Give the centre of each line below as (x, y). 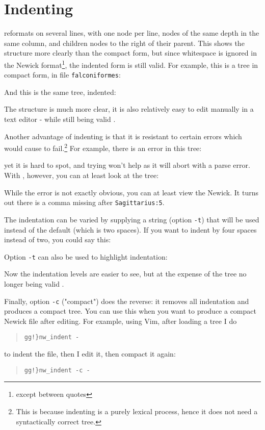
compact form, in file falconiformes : (62, 75)
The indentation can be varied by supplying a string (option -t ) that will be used (132, 219)
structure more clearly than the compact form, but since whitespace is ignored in (130, 53)
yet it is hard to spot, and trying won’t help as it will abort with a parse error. (127, 165)
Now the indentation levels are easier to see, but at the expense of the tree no (125, 274)
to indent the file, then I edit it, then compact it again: (90, 354)
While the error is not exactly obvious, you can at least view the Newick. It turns (131, 192)
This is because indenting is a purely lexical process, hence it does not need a (137, 411)
